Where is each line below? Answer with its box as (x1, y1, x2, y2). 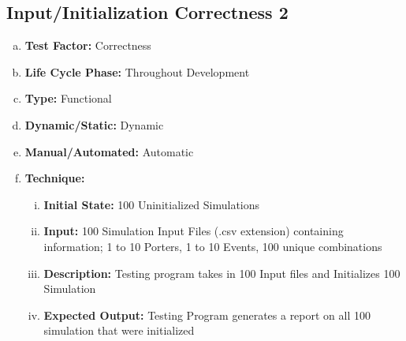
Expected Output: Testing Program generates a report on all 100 (43, 306, 371, 323)
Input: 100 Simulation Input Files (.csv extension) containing (43, 223, 344, 239)
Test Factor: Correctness (24, 37, 151, 54)
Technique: (24, 170, 85, 186)
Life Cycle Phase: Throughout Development (24, 63, 250, 80)
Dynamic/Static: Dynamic (24, 116, 164, 133)
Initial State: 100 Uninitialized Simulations (43, 196, 260, 212)
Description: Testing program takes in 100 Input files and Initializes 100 (43, 264, 400, 281)
